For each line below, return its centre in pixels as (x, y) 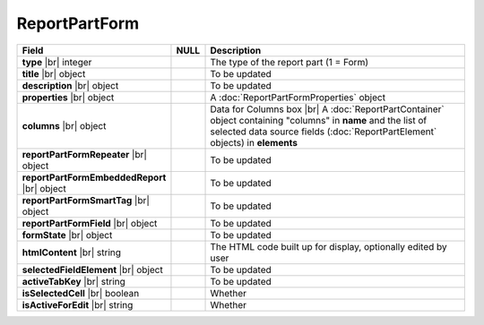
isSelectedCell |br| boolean (81, 293)
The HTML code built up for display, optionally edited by (328, 246)
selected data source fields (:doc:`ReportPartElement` (324, 132)
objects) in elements (254, 142)
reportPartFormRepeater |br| (85, 154)
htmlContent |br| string (71, 252)
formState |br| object (67, 235)
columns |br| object (64, 125)
